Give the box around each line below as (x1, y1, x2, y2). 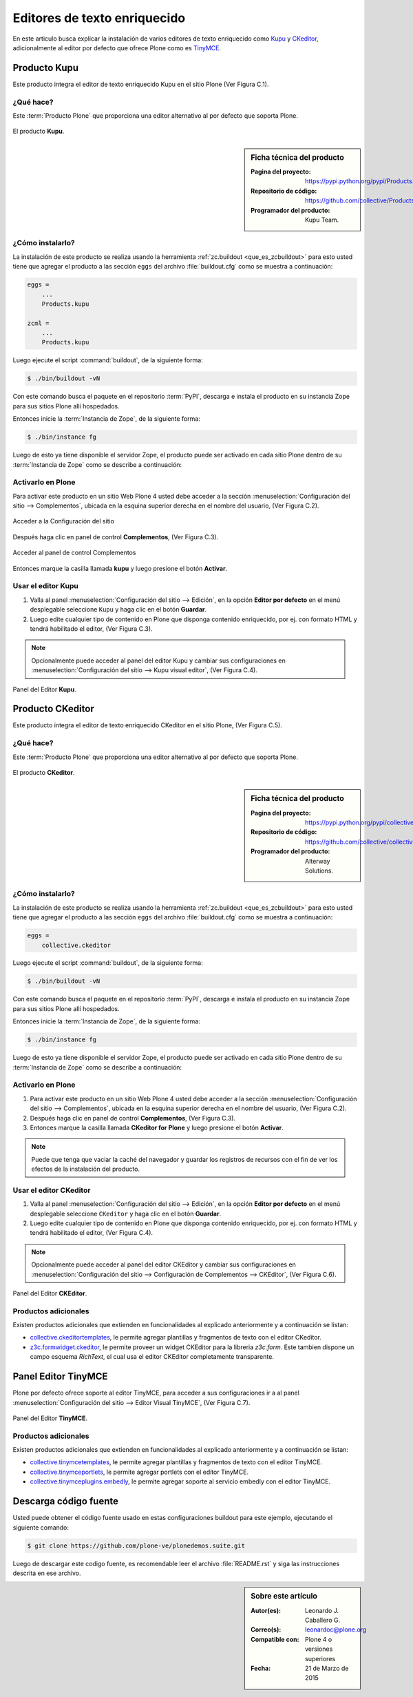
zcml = (27, 319, 50, 327)
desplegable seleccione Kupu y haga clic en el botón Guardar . (30, 605, 207, 614)
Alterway (305, 857, 330, 865)
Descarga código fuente (12, 1495, 118, 1508)
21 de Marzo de (305, 1664, 349, 1672)
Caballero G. (305, 1616, 341, 1624)
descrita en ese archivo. (12, 1569, 81, 1577)
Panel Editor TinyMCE (12, 1371, 108, 1382)
